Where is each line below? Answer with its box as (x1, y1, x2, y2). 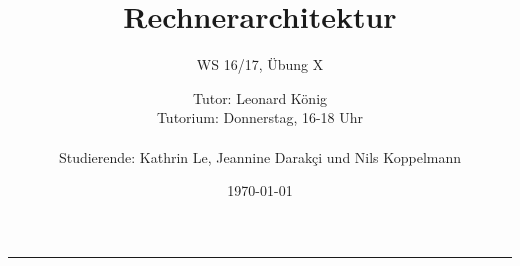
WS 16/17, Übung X (196, 54, 324, 75)
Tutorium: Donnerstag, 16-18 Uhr (156, 107, 364, 128)
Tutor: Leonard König (192, 87, 328, 108)
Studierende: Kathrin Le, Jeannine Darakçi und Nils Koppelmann (58, 146, 462, 167)
